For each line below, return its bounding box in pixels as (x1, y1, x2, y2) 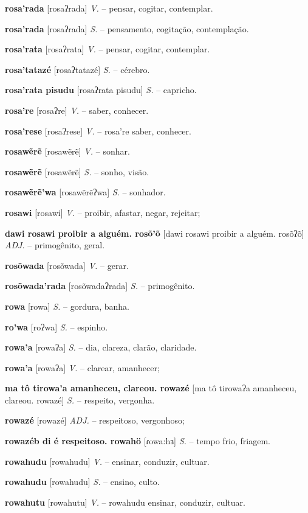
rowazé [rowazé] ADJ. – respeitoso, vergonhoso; (5, 414, 185, 427)
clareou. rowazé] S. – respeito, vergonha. (5, 393, 155, 406)
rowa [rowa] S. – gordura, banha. (5, 299, 130, 312)
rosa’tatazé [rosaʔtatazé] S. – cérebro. (5, 63, 150, 75)
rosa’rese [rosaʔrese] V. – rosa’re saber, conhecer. (5, 124, 191, 137)
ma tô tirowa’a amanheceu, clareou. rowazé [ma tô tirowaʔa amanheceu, (5, 382, 297, 394)
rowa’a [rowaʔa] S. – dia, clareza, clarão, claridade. (5, 341, 197, 354)
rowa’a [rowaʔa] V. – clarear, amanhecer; (5, 361, 160, 374)
